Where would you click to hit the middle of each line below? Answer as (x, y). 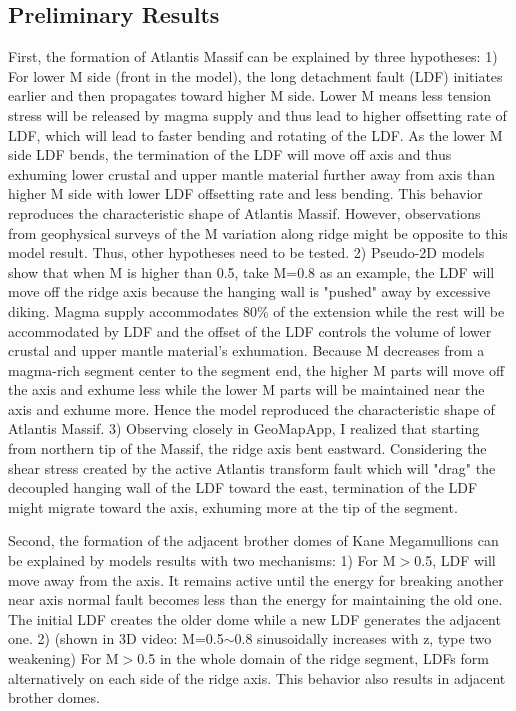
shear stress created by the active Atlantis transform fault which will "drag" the (252, 467)
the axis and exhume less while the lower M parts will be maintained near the (246, 389)
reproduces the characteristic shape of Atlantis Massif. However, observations (244, 212)
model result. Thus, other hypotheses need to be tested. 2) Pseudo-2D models (246, 252)
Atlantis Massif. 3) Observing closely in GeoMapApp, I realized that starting (244, 428)
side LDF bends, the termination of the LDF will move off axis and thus (230, 154)
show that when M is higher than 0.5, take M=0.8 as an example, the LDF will (251, 271)
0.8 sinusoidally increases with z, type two (363, 638)
